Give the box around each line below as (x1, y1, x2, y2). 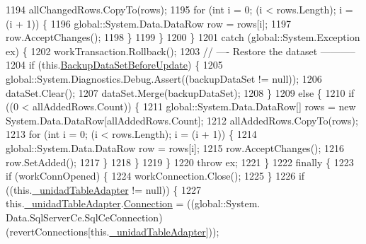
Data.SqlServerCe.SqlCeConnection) (6, 209, 163, 224)
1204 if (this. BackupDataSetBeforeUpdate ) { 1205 (6, 57, 223, 72)
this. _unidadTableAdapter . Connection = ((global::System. (6, 196, 261, 211)
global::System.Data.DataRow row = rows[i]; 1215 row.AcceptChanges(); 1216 (6, 140, 345, 155)
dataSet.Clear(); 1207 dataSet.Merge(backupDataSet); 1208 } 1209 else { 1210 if (6, 85, 355, 100)
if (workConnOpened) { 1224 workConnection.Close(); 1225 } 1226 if (6, 168, 305, 183)
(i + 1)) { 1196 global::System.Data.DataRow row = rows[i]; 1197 (6, 16, 291, 30)
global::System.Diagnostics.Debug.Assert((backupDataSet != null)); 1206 (6, 71, 322, 86)
